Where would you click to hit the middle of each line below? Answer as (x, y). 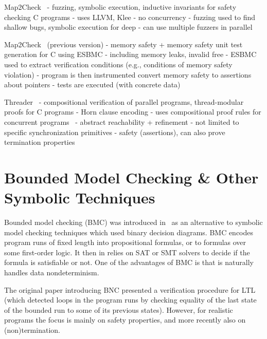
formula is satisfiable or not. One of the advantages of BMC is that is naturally (129, 262)
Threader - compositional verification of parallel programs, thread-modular (124, 101)
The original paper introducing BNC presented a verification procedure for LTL (130, 289)
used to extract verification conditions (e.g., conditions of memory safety (118, 64)
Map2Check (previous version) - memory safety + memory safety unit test (123, 44)
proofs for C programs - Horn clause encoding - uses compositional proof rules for (133, 112)
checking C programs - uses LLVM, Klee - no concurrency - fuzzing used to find (130, 17)
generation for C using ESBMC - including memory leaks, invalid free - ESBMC (130, 54)
